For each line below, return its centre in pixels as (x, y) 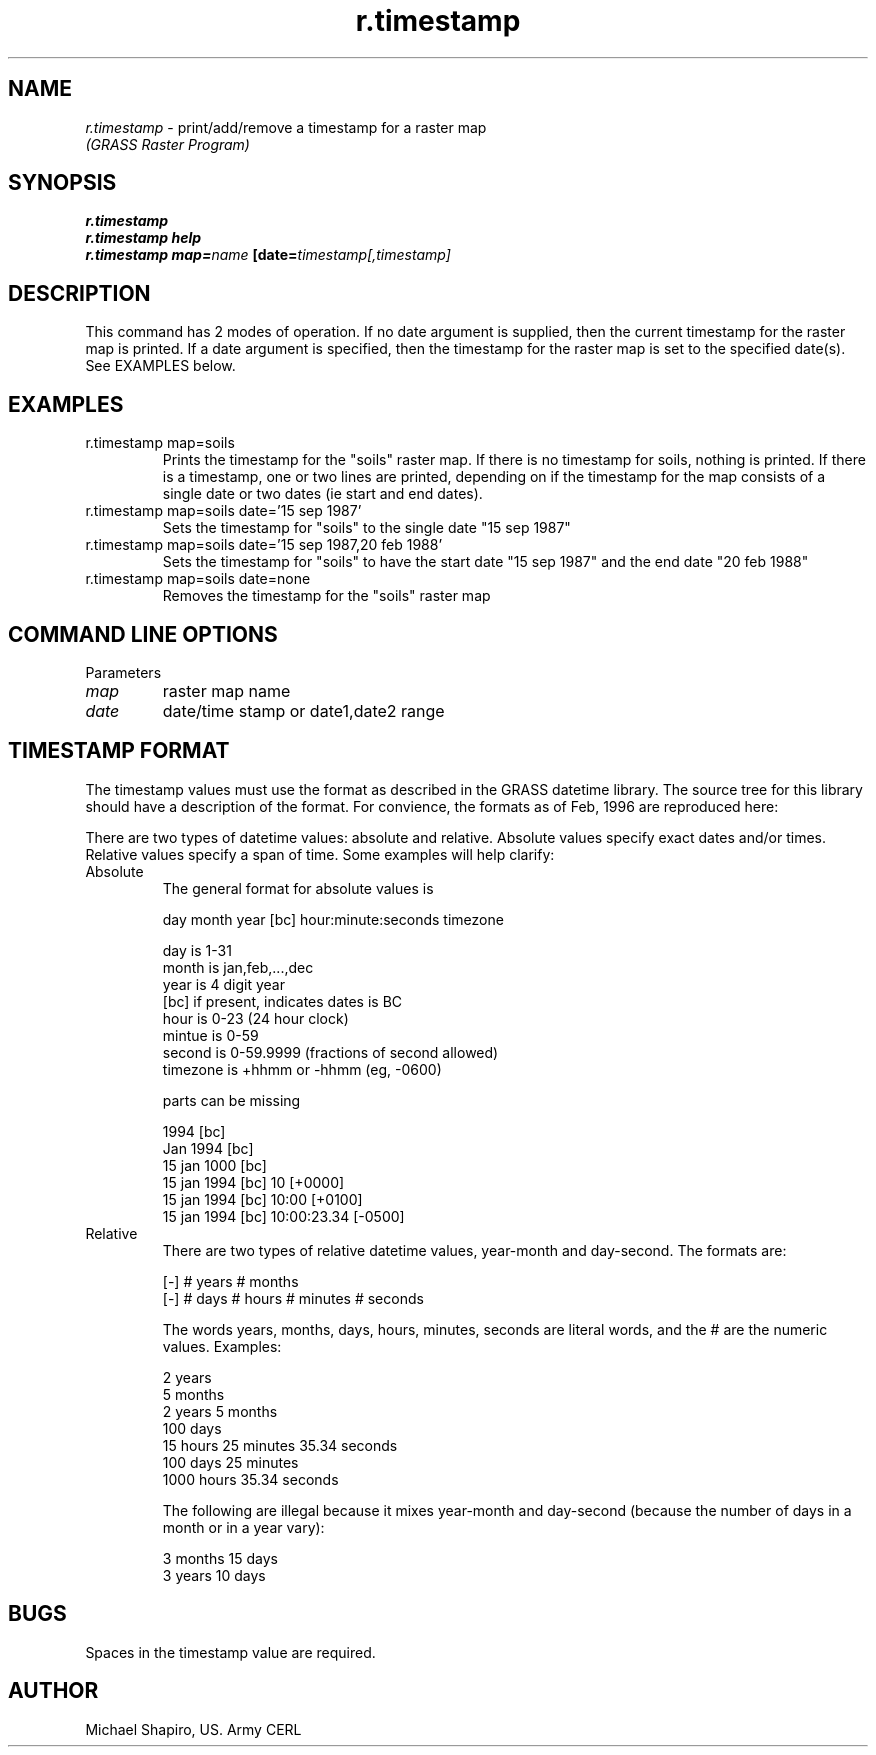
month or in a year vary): (243, 1527)
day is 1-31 (197, 950)
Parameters (123, 672)
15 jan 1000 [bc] (214, 1165)
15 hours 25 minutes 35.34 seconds (280, 1445)
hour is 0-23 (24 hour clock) (255, 1018)
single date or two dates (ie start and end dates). (322, 494)
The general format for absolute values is (298, 888)
